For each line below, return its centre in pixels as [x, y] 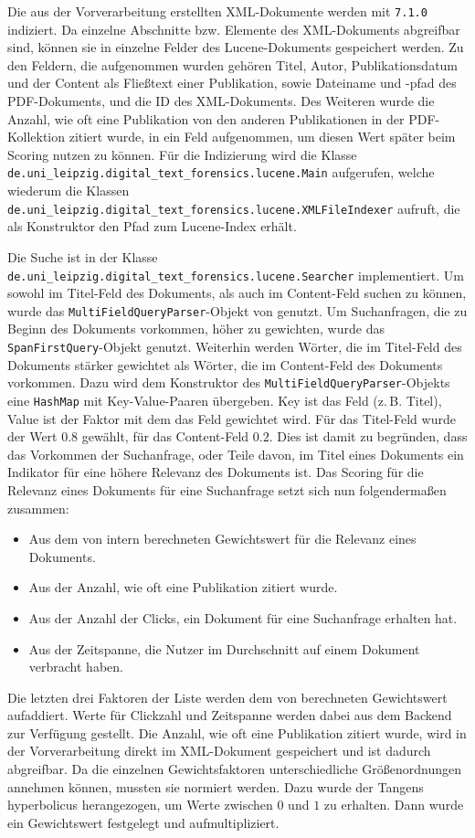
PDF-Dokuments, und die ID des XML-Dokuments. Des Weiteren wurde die [221, 101]
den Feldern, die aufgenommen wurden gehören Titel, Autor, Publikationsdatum [233, 64]
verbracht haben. [76, 667]
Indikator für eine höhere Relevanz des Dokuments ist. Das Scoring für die [216, 472]
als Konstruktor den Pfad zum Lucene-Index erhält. [152, 226]
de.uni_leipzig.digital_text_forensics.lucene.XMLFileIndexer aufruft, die [234, 208]
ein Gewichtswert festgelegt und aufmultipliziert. [143, 822]
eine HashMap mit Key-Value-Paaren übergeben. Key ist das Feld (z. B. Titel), [225, 400]
